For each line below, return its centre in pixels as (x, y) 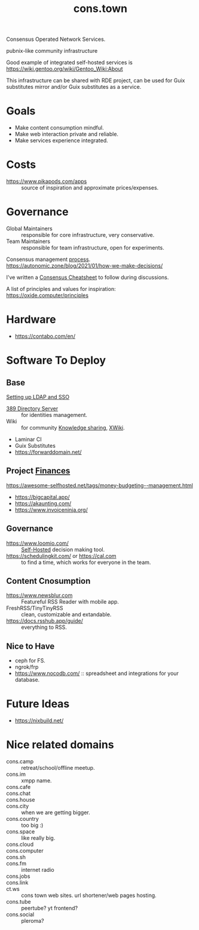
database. (27, 680)
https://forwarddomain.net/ (48, 452)
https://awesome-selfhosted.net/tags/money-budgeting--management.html (99, 485)
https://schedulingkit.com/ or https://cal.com (61, 556)
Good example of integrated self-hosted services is (69, 62)
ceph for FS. (30, 661)
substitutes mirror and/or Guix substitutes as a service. (74, 87)
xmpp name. (36, 781)
